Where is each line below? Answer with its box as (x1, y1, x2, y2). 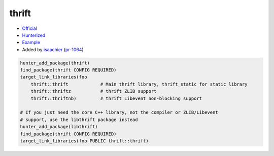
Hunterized (22, 32, 46, 38)
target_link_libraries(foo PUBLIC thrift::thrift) (20, 138, 149, 144)
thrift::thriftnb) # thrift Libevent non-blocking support (30, 95, 202, 101)
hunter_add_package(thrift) (20, 60, 90, 66)
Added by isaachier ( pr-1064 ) (22, 46, 84, 53)
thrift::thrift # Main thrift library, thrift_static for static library (30, 81, 248, 87)
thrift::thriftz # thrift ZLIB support (30, 89, 157, 94)
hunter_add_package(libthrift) (20, 124, 98, 130)
